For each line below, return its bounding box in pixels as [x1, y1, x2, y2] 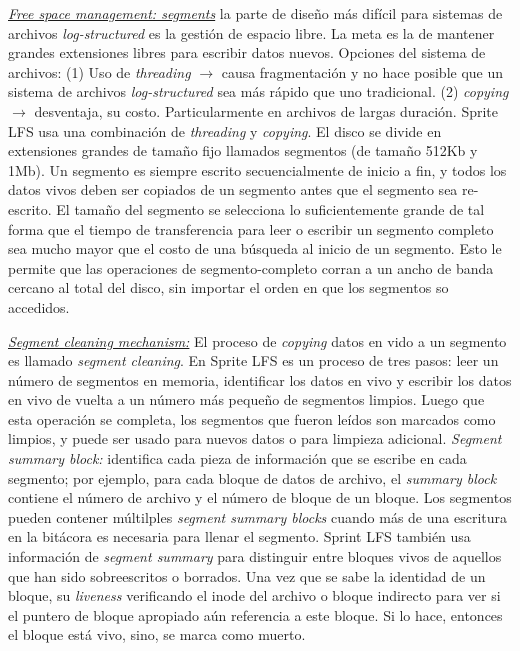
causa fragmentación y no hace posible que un [221, 61, 504, 82]
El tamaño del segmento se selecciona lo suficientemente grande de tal [56, 198, 485, 219]
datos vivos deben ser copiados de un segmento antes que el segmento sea [8, 179, 458, 200]
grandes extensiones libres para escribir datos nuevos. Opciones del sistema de [8, 42, 486, 63]
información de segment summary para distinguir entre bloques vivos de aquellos [8, 546, 502, 567]
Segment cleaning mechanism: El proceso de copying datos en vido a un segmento [8, 330, 507, 351]
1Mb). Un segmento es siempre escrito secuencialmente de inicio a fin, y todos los [8, 159, 507, 180]
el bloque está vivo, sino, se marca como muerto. [8, 624, 306, 645]
